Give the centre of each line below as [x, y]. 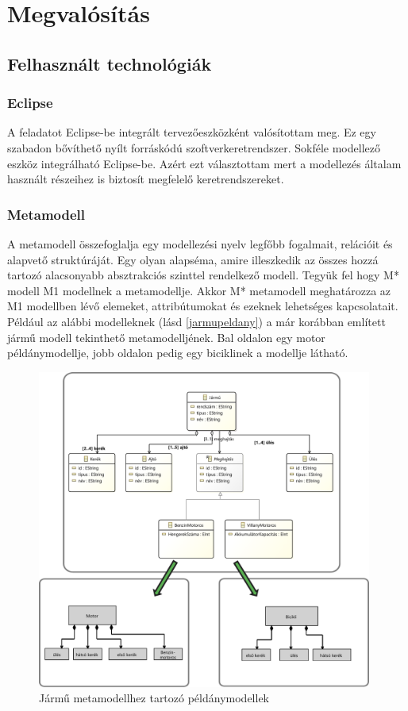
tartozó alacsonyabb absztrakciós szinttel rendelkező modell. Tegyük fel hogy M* [203, 275]
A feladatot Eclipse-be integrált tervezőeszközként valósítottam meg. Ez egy [192, 132]
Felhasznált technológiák [110, 63]
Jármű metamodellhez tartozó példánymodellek [154, 698]
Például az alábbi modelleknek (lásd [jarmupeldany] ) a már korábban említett [196, 321]
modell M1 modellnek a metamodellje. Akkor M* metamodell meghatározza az [199, 290]
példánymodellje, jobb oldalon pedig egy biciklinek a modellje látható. [178, 353]
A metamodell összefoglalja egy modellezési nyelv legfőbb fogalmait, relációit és [200, 243]
